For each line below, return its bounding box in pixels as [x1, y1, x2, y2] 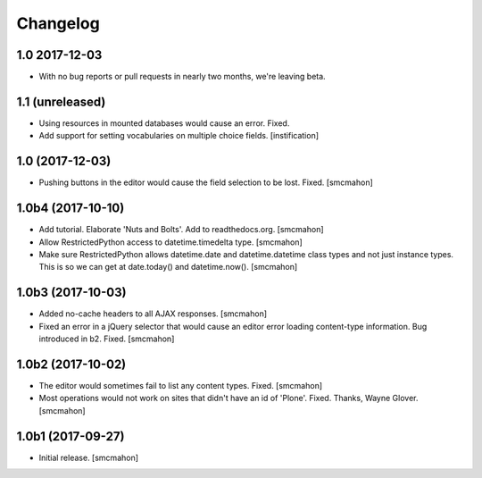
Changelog [16, 13, 100, 33]
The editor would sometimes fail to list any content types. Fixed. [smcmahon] [38, 380, 323, 390]
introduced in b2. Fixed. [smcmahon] [38, 333, 175, 344]
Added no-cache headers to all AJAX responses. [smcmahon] [38, 308, 268, 319]
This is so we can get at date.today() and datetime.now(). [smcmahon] [38, 262, 298, 273]
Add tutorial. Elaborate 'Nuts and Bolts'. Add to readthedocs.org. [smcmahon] [38, 224, 325, 235]
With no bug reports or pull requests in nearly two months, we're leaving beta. [38, 71, 326, 82]
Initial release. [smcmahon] [38, 452, 138, 463]
